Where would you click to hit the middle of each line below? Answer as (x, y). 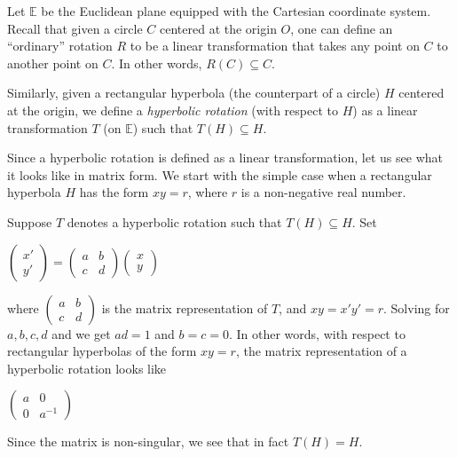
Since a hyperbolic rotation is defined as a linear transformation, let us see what (225, 158)
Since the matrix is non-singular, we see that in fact (148, 441)
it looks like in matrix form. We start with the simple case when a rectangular (220, 174)
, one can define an (342, 28)
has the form (114, 192)
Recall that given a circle (75, 28)
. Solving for (417, 307)
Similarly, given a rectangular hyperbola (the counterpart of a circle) (194, 93)
